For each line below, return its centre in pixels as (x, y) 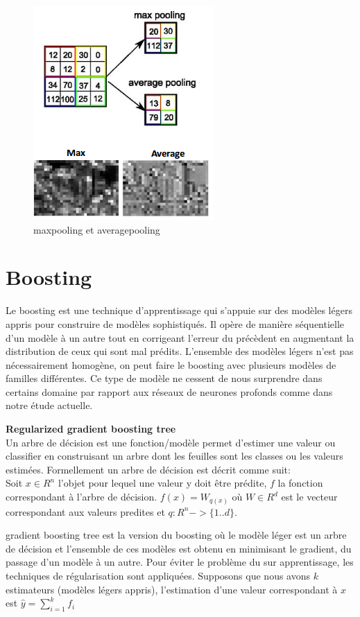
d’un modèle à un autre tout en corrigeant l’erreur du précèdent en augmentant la (180, 337)
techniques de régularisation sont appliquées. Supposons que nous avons (158, 575)
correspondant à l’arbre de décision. (82, 497)
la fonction (300, 483)
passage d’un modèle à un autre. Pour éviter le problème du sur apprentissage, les (180, 562)
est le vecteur (309, 497)
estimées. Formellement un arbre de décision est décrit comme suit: (148, 469)
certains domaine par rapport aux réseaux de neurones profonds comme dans (169, 391)
